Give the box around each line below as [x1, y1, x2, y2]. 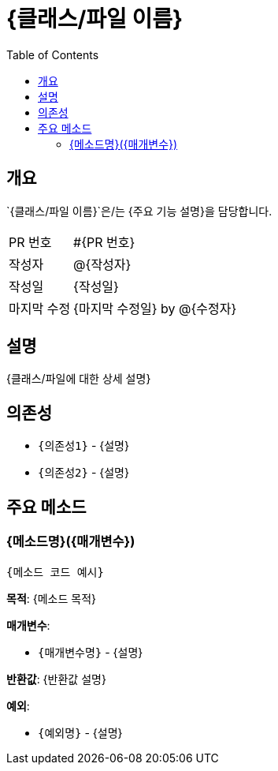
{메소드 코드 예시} [6, 565, 104, 578]
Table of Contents [6, 47, 99, 62]
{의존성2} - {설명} [38, 466, 129, 480]
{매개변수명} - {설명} [38, 645, 143, 659]
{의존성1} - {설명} [38, 439, 129, 453]
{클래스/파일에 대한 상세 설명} [6, 372, 151, 386]
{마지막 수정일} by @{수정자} [73, 300, 237, 316]
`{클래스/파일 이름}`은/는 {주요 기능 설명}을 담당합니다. [6, 204, 272, 218]
